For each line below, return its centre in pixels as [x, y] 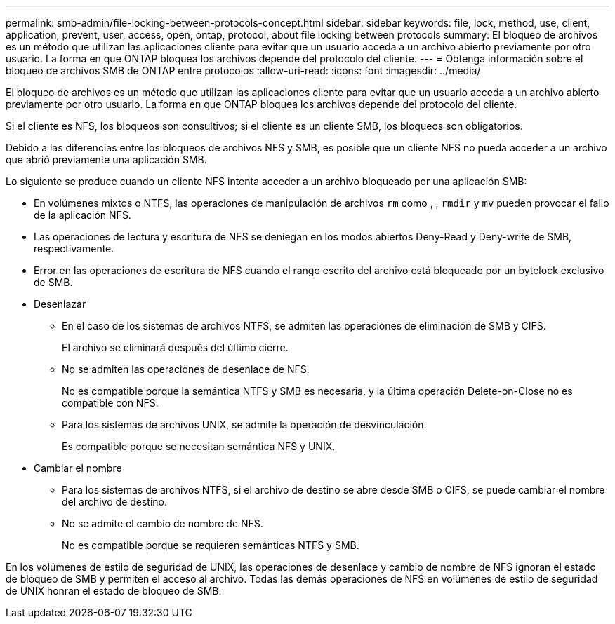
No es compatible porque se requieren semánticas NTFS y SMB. [211, 545]
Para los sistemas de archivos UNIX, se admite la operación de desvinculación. [244, 425]
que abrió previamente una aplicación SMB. [106, 160]
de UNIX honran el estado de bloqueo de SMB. [114, 591]
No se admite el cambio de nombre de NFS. [163, 523]
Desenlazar [60, 304]
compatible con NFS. [110, 403]
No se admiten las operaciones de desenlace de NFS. [186, 369]
